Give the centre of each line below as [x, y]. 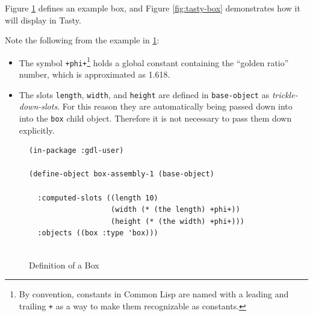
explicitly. [37, 130]
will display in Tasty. [43, 20]
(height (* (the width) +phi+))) [178, 221]
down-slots [38, 106]
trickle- [285, 94]
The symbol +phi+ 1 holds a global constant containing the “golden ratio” [154, 61]
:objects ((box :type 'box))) [98, 233]
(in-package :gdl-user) [76, 151]
